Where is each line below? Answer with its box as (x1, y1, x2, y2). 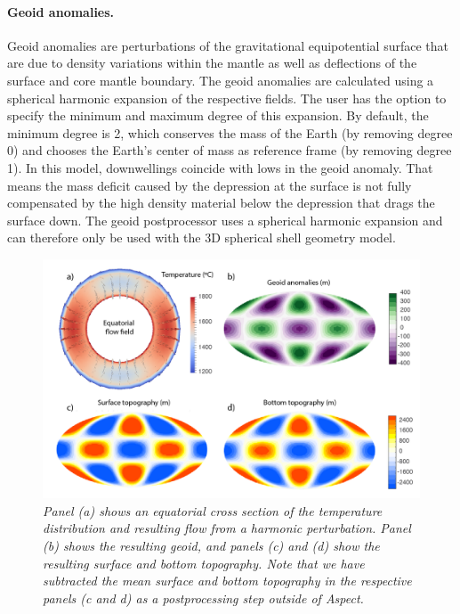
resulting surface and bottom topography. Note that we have (43, 553, 365, 572)
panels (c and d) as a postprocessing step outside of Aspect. (43, 588, 364, 607)
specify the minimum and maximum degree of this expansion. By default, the (7, 106, 429, 125)
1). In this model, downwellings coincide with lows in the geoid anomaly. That (7, 158, 433, 176)
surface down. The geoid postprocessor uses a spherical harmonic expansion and (7, 210, 443, 229)
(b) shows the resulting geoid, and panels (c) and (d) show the (43, 536, 380, 555)
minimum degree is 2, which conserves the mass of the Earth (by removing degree (7, 123, 453, 142)
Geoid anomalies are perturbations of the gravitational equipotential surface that (7, 36, 449, 54)
